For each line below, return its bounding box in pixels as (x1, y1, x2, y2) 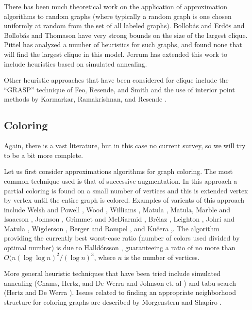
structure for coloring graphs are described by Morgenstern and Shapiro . (4, 297, 222, 307)
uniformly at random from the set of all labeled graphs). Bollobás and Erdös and (4, 20, 245, 31)
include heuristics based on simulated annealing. (4, 58, 147, 69)
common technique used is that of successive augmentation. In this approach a (4, 175, 237, 186)
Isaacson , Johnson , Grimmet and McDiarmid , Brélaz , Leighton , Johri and (4, 214, 235, 224)
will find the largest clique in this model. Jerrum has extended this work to (4, 49, 227, 59)
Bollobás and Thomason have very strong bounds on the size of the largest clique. (4, 30, 248, 40)
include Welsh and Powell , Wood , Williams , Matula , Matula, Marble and (4, 204, 230, 214)
